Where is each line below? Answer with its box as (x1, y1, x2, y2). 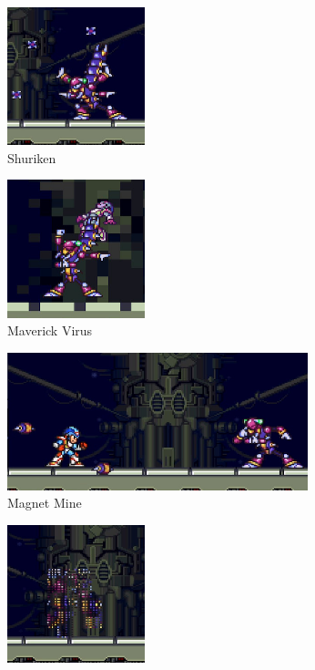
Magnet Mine (7, 493, 82, 512)
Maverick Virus (7, 321, 93, 340)
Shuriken (7, 148, 56, 167)
